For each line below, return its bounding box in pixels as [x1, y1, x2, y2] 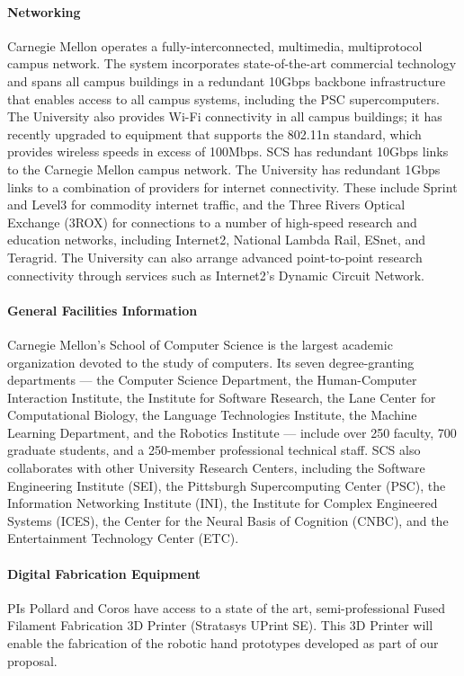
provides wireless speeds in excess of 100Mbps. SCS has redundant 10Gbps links [7, 142, 449, 161]
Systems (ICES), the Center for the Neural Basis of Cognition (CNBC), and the [7, 511, 449, 529]
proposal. [7, 651, 58, 670]
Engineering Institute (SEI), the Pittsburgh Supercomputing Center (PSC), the [7, 476, 446, 494]
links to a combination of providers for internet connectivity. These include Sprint [7, 177, 458, 196]
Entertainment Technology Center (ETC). [7, 529, 239, 547]
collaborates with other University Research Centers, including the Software [7, 458, 425, 477]
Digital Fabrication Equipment [7, 564, 201, 583]
